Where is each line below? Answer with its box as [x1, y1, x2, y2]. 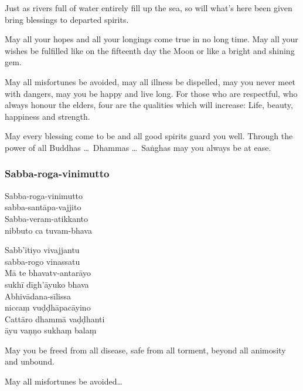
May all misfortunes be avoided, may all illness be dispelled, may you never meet [5, 75, 295, 87]
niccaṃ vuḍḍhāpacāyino [5, 301, 91, 314]
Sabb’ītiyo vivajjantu [5, 244, 80, 256]
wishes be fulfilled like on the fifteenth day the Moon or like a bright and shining [5, 44, 295, 56]
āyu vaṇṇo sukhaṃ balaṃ [5, 324, 97, 336]
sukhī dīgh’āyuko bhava [5, 278, 89, 290]
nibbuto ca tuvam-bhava [5, 224, 92, 236]
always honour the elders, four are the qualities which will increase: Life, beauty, [5, 99, 293, 111]
